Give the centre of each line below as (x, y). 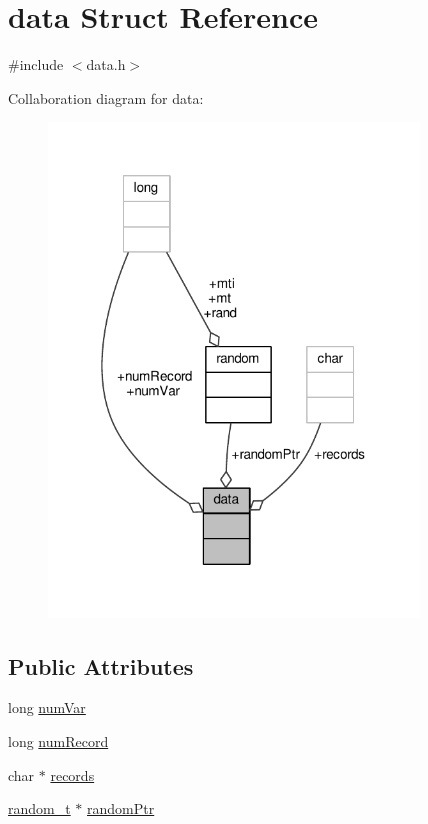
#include (36, 64)
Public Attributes (101, 665)
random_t (39, 808)
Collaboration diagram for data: (106, 97)
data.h (106, 64)
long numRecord (58, 741)
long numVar (47, 707)
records (72, 774)
